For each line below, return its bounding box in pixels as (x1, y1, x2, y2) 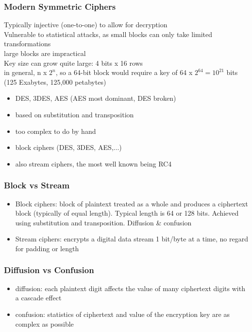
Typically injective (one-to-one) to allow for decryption (4, 19, 168, 30)
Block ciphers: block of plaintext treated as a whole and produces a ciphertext (15, 198, 248, 208)
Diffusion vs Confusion (4, 264, 94, 276)
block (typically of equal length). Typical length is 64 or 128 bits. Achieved (15, 208, 239, 218)
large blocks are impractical (4, 48, 86, 58)
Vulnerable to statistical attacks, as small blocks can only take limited (4, 29, 213, 39)
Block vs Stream (4, 179, 70, 191)
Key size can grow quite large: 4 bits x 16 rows (4, 57, 143, 68)
